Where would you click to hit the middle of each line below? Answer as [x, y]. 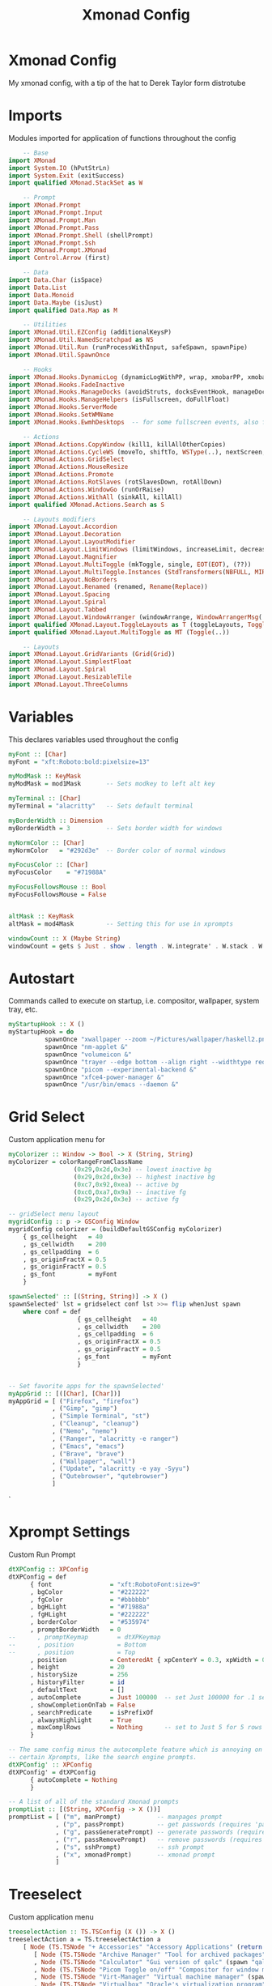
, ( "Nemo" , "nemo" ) [84, 1431]
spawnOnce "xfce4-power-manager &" [104, 1077]
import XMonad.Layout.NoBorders [63, 580]
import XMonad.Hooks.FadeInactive [67, 385]
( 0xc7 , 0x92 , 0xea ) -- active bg [126, 1184]
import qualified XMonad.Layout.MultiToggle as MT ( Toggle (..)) [119, 632]
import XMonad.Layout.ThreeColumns [68, 684]
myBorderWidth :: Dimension [56, 820]
